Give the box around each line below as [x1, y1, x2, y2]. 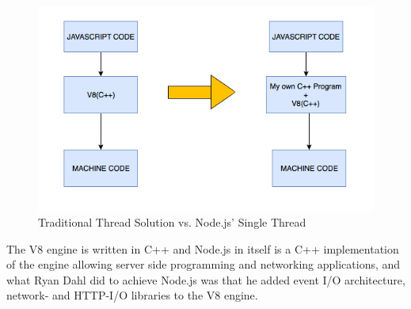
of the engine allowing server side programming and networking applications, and [6, 256, 401, 273]
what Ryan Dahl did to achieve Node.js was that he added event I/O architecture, [6, 271, 405, 288]
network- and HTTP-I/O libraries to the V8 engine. [6, 287, 258, 303]
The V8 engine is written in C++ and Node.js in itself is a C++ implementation [6, 240, 399, 257]
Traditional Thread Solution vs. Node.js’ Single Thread [38, 214, 306, 231]
